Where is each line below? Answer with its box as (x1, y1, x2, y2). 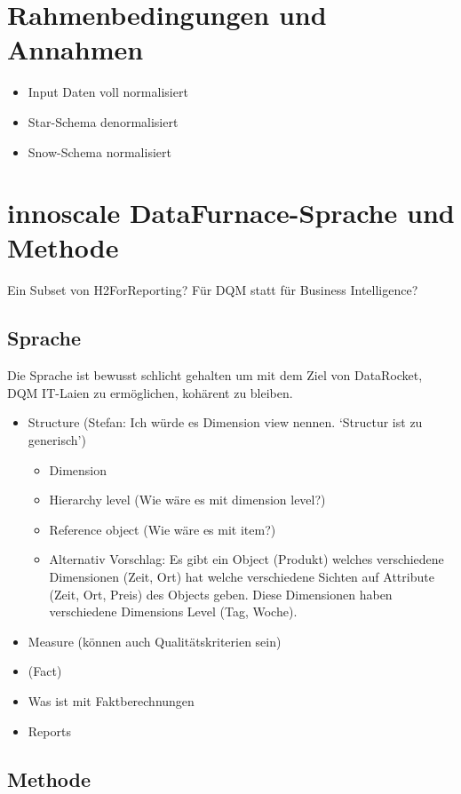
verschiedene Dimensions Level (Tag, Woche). (49, 602, 298, 621)
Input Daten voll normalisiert (28, 83, 188, 101)
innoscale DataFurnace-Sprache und (7, 195, 455, 231)
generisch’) (28, 430, 86, 449)
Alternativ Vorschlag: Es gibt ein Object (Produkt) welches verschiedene (49, 550, 444, 568)
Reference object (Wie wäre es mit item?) (49, 520, 276, 538)
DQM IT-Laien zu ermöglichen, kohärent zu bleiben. (7, 383, 293, 401)
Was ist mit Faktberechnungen (28, 691, 195, 710)
